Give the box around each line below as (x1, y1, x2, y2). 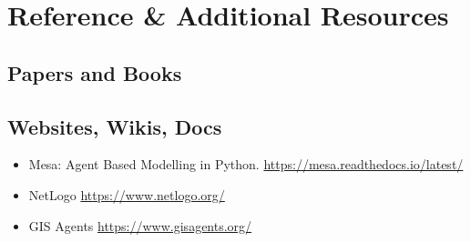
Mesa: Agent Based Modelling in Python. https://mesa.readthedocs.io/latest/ (28, 155, 464, 174)
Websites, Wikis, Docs (7, 112, 222, 140)
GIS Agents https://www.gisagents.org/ (28, 216, 252, 235)
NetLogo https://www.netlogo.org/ (28, 185, 225, 204)
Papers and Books (7, 58, 182, 86)
